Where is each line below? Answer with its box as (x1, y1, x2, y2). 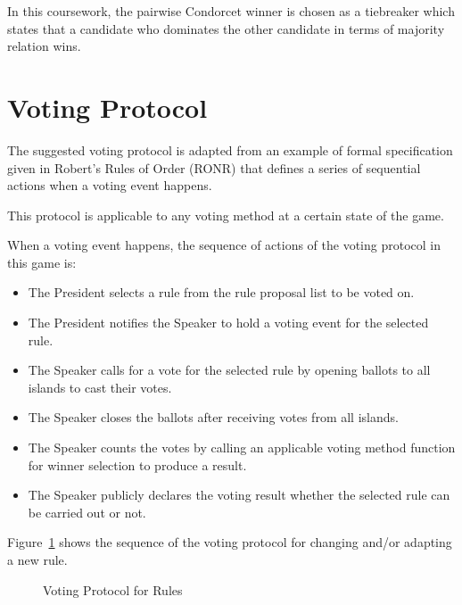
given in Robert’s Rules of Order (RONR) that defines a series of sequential (7, 158, 421, 177)
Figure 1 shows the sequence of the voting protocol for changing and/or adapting (7, 533, 452, 551)
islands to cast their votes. (28, 377, 172, 396)
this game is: (7, 253, 77, 271)
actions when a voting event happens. (7, 176, 212, 195)
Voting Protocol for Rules (43, 580, 183, 599)
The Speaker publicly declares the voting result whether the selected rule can (28, 485, 450, 504)
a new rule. (7, 551, 68, 568)
